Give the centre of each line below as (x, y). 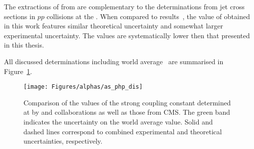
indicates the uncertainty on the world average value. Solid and (118, 122)
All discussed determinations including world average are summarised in (114, 61)
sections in (20, 16)
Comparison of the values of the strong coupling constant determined (127, 102)
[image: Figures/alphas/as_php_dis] (83, 87)
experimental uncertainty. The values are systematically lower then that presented (127, 35)
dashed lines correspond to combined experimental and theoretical (123, 131)
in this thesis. (24, 45)
